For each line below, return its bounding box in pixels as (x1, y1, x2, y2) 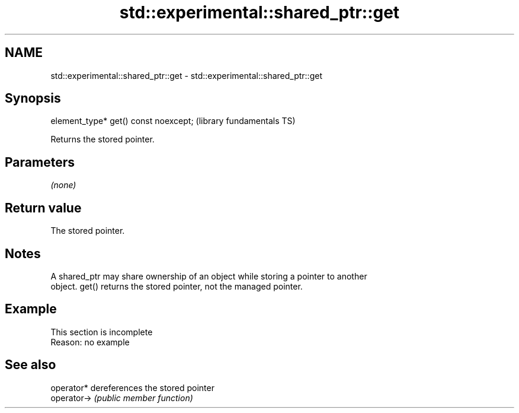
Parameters (5, 154, 75, 170)
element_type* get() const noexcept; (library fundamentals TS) (50, 116, 296, 126)
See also (5, 357, 56, 373)
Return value (5, 200, 82, 215)
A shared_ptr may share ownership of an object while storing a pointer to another (50, 271, 367, 281)
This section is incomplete (50, 326, 153, 337)
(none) (50, 180, 76, 190)
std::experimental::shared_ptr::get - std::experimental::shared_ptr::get (50, 70, 322, 81)
